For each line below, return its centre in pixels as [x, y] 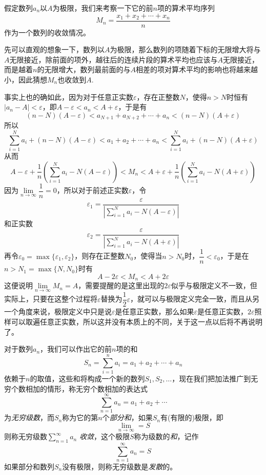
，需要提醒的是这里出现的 [121, 285]
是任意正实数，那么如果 [155, 311]
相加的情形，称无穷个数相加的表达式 [86, 388]
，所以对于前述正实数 [93, 190]
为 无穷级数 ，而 [29, 417]
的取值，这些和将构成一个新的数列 [87, 378]
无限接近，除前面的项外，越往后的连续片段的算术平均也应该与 [114, 59]
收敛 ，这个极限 [104, 436]
